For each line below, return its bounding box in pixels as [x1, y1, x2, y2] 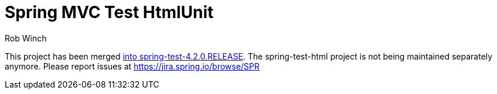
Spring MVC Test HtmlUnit [5, 2, 214, 22]
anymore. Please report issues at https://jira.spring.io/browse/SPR [5, 61, 260, 71]
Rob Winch [5, 33, 47, 43]
